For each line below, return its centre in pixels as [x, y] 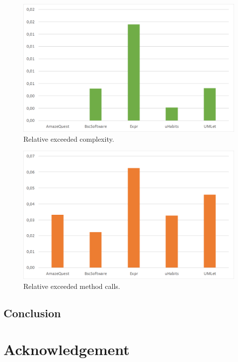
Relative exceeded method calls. [72, 286]
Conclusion [32, 313]
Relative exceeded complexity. [69, 138]
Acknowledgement [67, 349]
